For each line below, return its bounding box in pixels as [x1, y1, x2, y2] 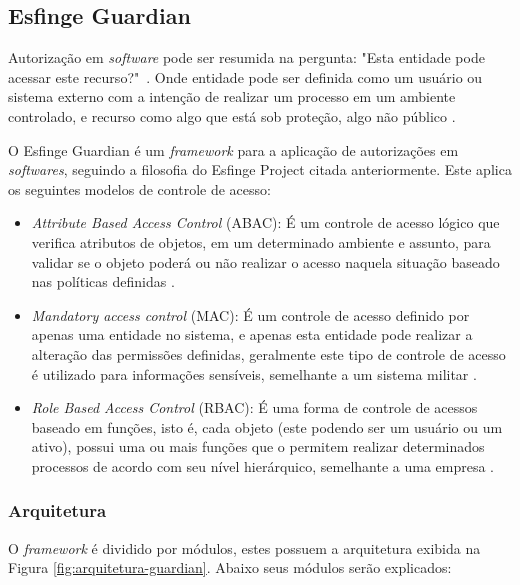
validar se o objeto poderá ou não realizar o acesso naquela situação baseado [31, 251, 500, 272]
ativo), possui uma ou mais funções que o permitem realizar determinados [31, 436, 485, 457]
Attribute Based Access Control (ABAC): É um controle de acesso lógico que [31, 212, 500, 233]
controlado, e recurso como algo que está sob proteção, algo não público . [8, 105, 456, 126]
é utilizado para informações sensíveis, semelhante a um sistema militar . [31, 363, 477, 384]
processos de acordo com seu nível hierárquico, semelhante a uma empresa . [31, 455, 495, 476]
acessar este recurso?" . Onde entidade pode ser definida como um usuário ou [8, 66, 483, 87]
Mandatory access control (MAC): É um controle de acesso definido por [31, 304, 470, 325]
